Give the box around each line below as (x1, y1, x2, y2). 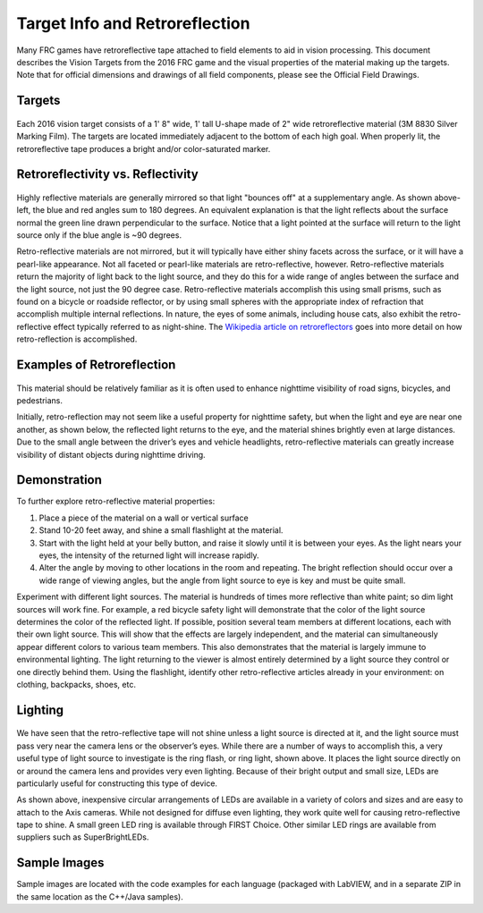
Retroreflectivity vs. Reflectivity (16, 166, 199, 182)
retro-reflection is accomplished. (16, 334, 138, 344)
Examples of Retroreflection (16, 358, 176, 373)
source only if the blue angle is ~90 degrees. (16, 230, 182, 241)
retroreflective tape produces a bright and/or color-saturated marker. (16, 143, 271, 154)
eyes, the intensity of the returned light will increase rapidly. (38, 550, 259, 561)
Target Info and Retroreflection (16, 13, 250, 33)
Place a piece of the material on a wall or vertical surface (38, 512, 250, 523)
